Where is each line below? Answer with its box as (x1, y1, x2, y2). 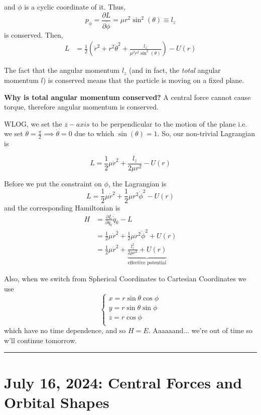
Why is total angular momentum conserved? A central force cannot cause (4, 91, 251, 102)
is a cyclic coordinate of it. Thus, (24, 2, 125, 12)
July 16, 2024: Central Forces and (4, 372, 242, 392)
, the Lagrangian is (108, 178, 167, 188)
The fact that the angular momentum (4, 65, 120, 75)
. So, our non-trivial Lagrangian (157, 128, 255, 139)
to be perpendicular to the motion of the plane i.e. (92, 118, 247, 129)
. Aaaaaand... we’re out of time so (148, 325, 253, 336)
